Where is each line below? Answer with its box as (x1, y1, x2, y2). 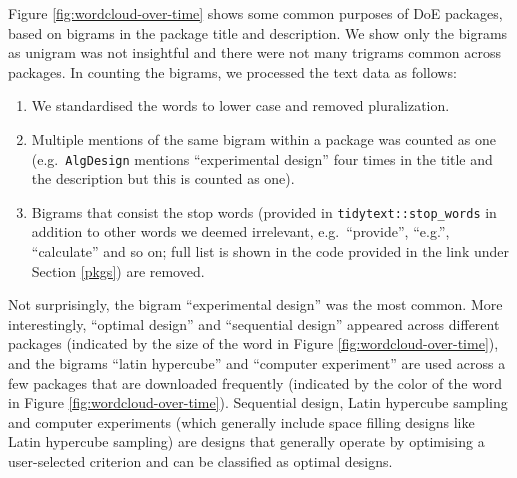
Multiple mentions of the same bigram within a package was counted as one (31, 128, 497, 149)
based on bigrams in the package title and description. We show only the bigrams (8, 22, 508, 43)
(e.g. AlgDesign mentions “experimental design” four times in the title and (31, 148, 493, 169)
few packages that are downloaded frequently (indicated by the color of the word (8, 372, 503, 393)
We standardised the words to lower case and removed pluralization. (31, 95, 450, 116)
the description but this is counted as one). (31, 168, 295, 189)
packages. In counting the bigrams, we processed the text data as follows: (8, 61, 457, 82)
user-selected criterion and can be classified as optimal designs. (8, 451, 393, 471)
